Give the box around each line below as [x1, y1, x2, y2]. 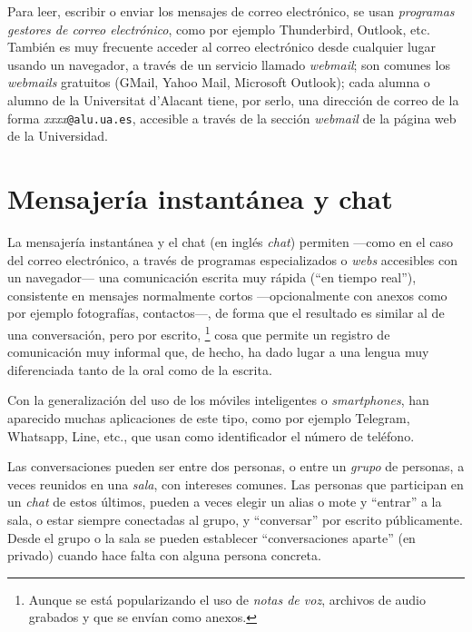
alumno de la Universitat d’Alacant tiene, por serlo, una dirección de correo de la [7, 90, 459, 109]
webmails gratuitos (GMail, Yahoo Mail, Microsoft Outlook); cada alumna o [7, 73, 430, 92]
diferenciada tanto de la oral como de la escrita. [7, 360, 272, 379]
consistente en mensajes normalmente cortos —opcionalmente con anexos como [7, 285, 447, 304]
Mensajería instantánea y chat [7, 180, 393, 216]
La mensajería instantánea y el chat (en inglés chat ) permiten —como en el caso [7, 232, 454, 251]
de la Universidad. [7, 126, 108, 145]
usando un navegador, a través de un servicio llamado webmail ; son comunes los [7, 54, 450, 74]
